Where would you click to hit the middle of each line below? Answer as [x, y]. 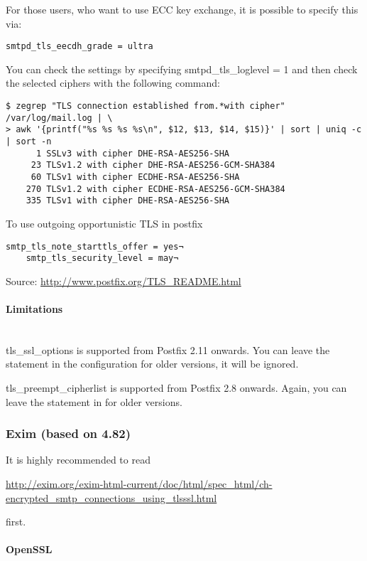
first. [16, 522]
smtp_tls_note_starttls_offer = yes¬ [95, 246]
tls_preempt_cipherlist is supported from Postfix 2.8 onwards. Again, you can [176, 388]
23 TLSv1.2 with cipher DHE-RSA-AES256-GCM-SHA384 [153, 165]
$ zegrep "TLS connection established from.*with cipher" [146, 106]
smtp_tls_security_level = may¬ [102, 258]
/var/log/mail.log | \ [59, 118]
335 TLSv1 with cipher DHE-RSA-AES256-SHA [127, 201]
